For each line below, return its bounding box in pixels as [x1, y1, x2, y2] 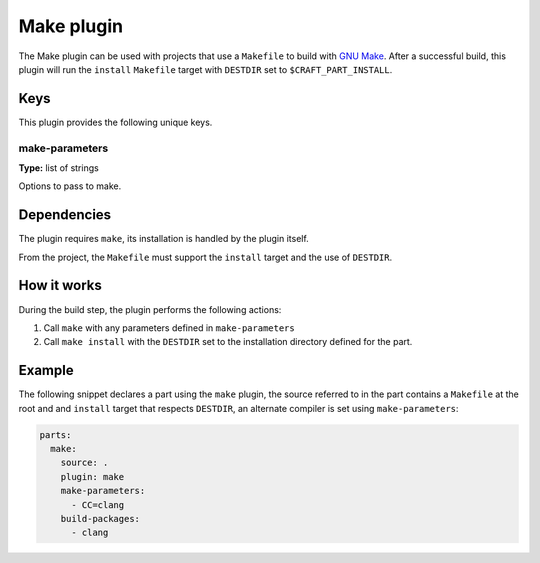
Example [18, 362, 74, 379]
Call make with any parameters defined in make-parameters [43, 321, 295, 334]
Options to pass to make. [18, 180, 122, 192]
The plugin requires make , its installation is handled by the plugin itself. [18, 233, 309, 245]
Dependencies [18, 206, 112, 224]
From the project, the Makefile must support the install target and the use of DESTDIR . [18, 251, 393, 263]
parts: [39, 429, 72, 440]
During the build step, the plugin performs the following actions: [18, 303, 282, 315]
